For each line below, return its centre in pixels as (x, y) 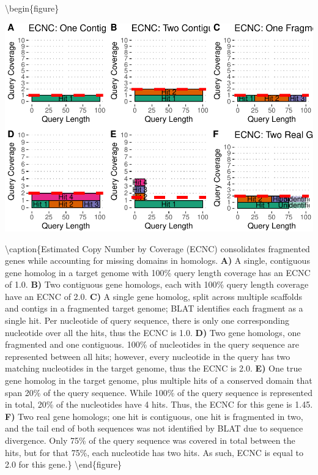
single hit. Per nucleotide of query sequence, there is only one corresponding (147, 320)
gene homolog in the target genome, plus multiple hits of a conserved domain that (159, 380)
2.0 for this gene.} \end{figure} (64, 464)
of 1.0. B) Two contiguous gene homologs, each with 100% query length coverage (157, 284)
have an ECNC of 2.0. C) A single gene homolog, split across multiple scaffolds (154, 296)
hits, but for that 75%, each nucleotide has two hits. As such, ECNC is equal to (154, 452)
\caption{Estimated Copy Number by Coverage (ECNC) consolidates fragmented (157, 248)
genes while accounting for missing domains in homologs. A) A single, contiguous (157, 260)
